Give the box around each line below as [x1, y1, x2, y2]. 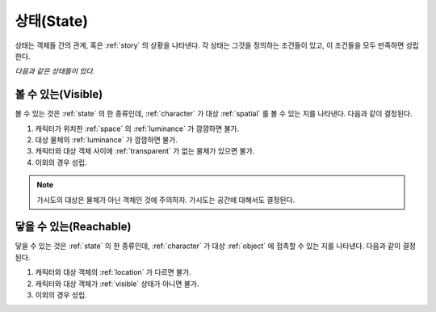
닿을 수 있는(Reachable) [15, 220, 132, 234]
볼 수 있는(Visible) [15, 87, 103, 101]
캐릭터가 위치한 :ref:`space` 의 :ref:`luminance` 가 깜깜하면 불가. [35, 124, 240, 133]
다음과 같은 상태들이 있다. [15, 66, 95, 76]
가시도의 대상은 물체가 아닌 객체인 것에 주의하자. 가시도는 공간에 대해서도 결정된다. [36, 195, 296, 204]
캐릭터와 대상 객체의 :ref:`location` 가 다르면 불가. [35, 268, 191, 277]
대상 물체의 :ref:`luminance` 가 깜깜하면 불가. [35, 135, 178, 145]
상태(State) [15, 12, 89, 30]
